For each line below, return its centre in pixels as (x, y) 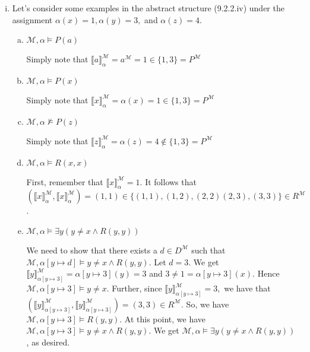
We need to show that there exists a (92, 250)
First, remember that (65, 181)
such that (208, 250)
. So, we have (205, 304)
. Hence (266, 273)
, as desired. (48, 342)
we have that (247, 288)
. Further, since (134, 288)
